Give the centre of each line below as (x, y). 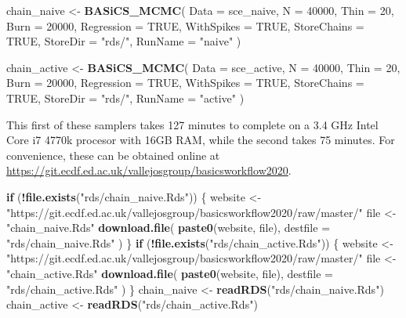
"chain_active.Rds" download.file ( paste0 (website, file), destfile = (170, 273)
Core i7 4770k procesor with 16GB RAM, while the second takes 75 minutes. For (201, 140)
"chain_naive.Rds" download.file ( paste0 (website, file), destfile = (169, 228)
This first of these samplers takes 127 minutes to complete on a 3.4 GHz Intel (192, 124)
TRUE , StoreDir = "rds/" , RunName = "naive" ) (124, 41)
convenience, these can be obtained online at (113, 155)
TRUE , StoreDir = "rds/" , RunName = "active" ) (125, 98)
